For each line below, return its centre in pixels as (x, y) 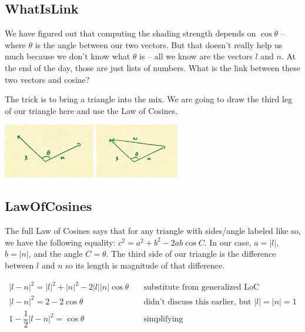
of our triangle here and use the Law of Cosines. (91, 110)
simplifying (163, 319)
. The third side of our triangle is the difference (191, 254)
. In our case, (228, 242)
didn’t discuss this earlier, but (197, 302)
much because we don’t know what (68, 56)
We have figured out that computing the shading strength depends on (130, 33)
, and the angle (56, 254)
